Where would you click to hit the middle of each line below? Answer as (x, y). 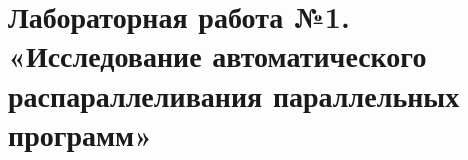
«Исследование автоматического (217, 55)
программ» (80, 133)
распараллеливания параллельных (234, 94)
